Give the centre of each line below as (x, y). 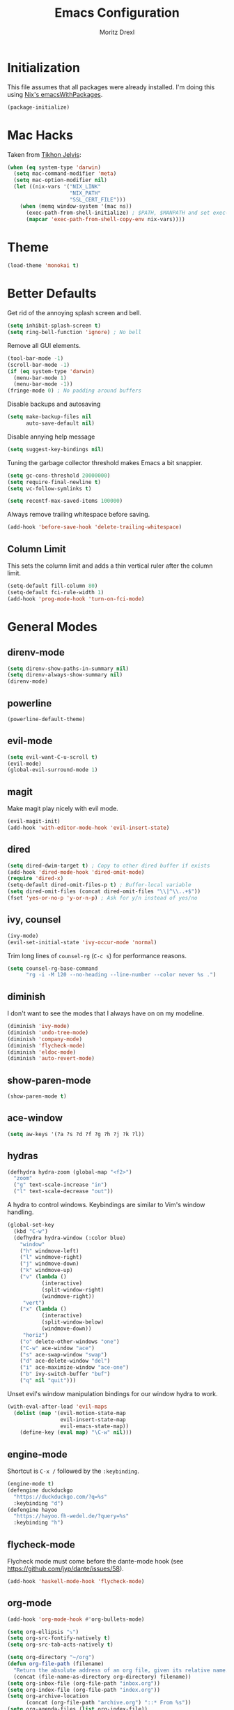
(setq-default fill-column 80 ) (53, 586)
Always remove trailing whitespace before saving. (79, 515)
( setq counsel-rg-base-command (53, 968)
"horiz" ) (36, 1335)
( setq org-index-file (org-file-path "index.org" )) (84, 1690)
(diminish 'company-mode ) (45, 1039)
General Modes (52, 627)
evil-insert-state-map (93, 1420)
